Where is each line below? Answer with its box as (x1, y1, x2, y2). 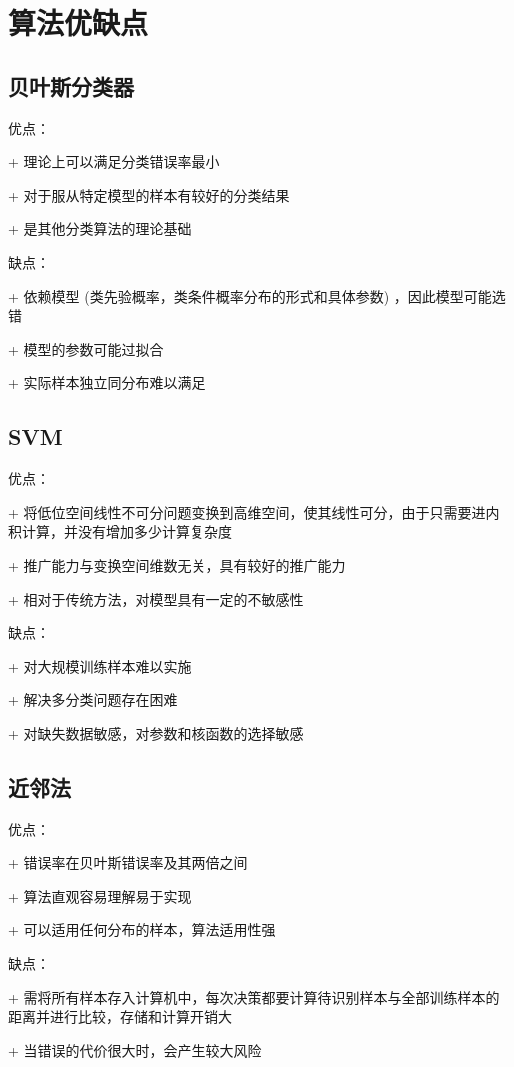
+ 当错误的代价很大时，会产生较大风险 (8, 1039, 262, 1060)
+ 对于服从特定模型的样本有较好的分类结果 (8, 184, 290, 205)
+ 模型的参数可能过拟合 (8, 338, 164, 359)
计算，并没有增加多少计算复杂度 (21, 521, 232, 542)
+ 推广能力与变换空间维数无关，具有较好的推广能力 (8, 554, 346, 575)
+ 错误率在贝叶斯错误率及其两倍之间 (8, 852, 248, 873)
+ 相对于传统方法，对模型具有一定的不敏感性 (8, 588, 304, 609)
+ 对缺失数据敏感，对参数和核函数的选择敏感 (8, 722, 304, 743)
